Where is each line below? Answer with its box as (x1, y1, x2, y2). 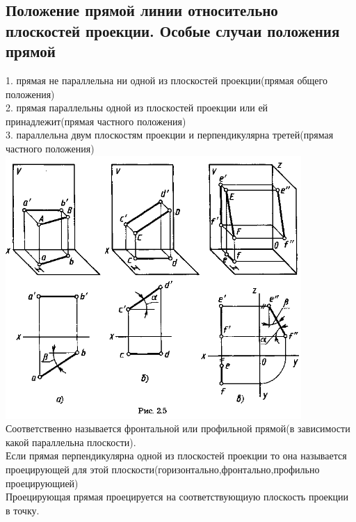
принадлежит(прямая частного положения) (6, 113, 186, 128)
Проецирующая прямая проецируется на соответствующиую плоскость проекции (6, 489, 349, 504)
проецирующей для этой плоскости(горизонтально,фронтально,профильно (6, 461, 320, 476)
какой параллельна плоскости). (6, 434, 136, 449)
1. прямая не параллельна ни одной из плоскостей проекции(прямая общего (6, 72, 327, 87)
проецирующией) (6, 475, 79, 490)
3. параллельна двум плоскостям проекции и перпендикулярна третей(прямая (6, 127, 334, 142)
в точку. (6, 503, 40, 517)
